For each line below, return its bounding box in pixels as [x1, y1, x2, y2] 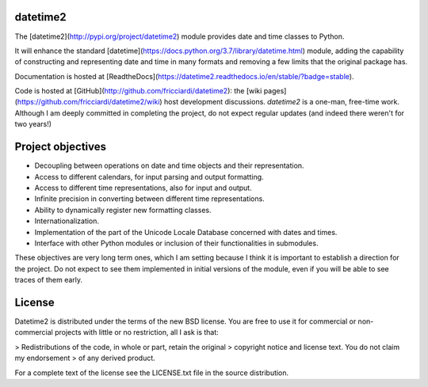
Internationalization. [34, 216, 99, 226]
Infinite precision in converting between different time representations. [34, 194, 265, 203]
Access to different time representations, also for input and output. [34, 183, 253, 192]
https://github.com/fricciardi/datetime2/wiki [17, 97, 160, 107]
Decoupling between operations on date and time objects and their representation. [34, 161, 304, 170]
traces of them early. [14, 275, 83, 285]
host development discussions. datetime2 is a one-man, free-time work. [163, 97, 400, 107]
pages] [263, 86, 287, 96]
